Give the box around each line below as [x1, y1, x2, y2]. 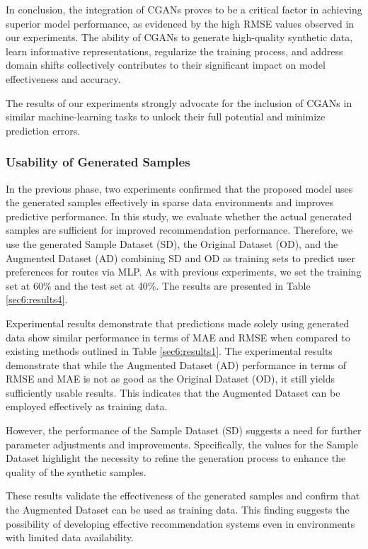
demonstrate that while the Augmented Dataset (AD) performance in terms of [6, 357, 347, 372]
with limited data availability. [6, 530, 134, 545]
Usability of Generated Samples [6, 153, 190, 171]
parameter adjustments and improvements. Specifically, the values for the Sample [6, 436, 358, 451]
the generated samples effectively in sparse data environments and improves [6, 195, 334, 210]
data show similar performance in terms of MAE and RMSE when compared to [6, 329, 350, 344]
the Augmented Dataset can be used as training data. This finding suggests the [6, 502, 350, 517]
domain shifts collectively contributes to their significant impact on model [6, 57, 326, 72]
